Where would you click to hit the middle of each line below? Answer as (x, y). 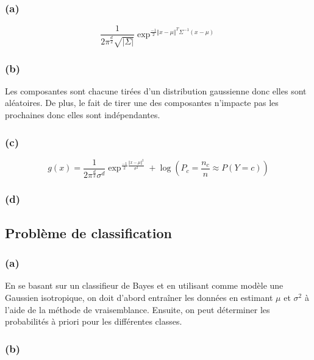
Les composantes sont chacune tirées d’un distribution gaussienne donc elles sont (156, 90)
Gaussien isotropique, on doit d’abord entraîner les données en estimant (139, 297)
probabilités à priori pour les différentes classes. (94, 321)
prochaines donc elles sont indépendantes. (83, 115)
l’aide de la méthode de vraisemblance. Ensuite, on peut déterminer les (137, 309)
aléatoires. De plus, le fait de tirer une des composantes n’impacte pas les (142, 103)
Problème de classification (88, 232)
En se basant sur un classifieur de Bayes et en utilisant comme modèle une (144, 285)
